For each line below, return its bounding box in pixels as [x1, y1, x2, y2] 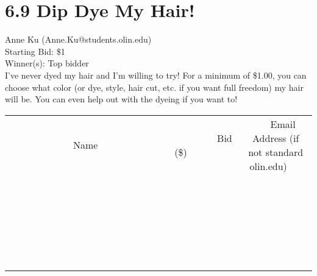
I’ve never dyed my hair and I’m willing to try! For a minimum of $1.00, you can [5, 68, 307, 81]
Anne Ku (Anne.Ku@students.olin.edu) [5, 33, 152, 46]
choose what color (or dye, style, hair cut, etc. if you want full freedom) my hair [5, 80, 304, 93]
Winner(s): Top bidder [5, 57, 89, 69]
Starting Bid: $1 [5, 44, 65, 57]
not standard [248, 144, 304, 159]
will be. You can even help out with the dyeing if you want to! [5, 93, 238, 105]
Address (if [252, 130, 299, 145]
